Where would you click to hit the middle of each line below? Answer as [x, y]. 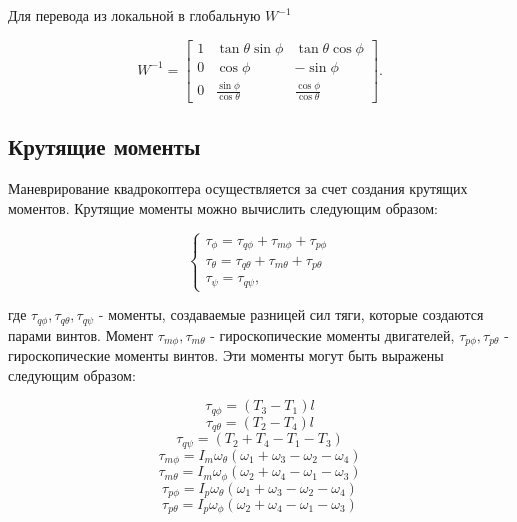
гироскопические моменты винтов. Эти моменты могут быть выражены [226, 355]
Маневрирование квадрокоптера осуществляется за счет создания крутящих [238, 188]
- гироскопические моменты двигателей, [332, 334]
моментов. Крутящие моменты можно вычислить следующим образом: [223, 207]
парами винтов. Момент [81, 334]
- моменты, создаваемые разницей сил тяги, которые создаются [291, 314]
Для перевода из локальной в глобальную [134, 15]
